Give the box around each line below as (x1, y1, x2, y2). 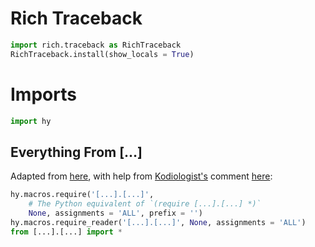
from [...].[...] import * (10, 227, 123, 237)
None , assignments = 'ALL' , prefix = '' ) (28, 208, 203, 219)
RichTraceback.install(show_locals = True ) (10, 49, 195, 59)
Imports (10, 83, 77, 106)
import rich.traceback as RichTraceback (10, 40, 182, 50)
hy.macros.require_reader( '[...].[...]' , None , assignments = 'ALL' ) (10, 217, 307, 227)
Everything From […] (10, 143, 143, 161)
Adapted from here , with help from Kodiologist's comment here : (10, 170, 273, 182)
